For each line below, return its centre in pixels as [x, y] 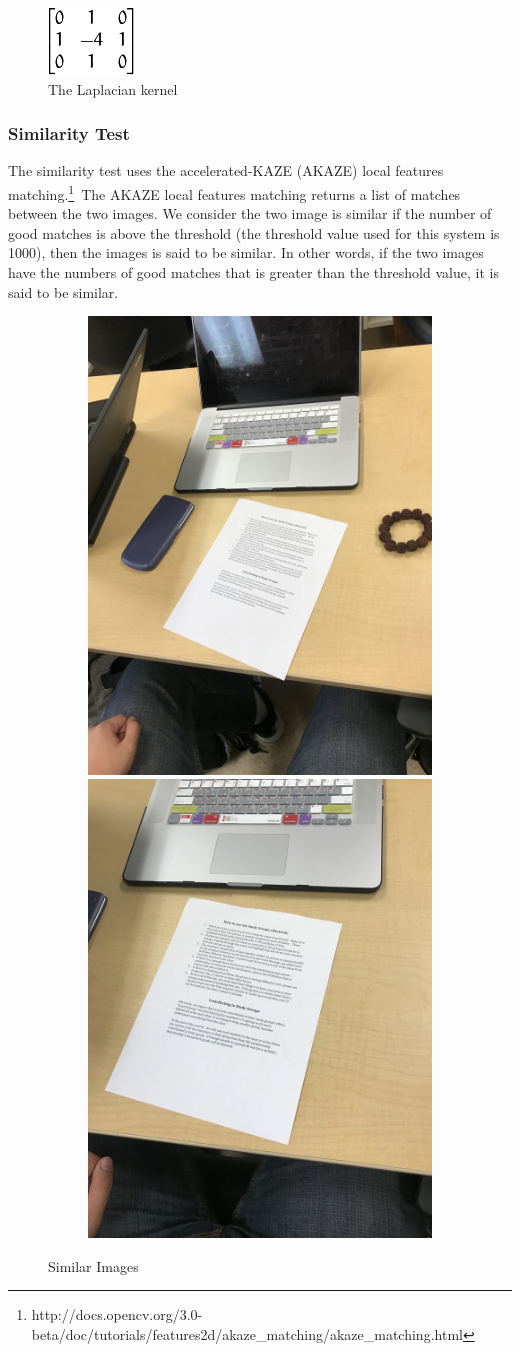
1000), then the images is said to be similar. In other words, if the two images [246, 252]
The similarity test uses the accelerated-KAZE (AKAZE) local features [226, 170]
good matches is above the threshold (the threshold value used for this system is [254, 232]
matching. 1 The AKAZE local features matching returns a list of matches [234, 192]
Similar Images [93, 1265]
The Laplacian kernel [113, 88]
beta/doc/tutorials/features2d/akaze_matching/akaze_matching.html [247, 1333]
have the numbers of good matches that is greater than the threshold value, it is [253, 272]
